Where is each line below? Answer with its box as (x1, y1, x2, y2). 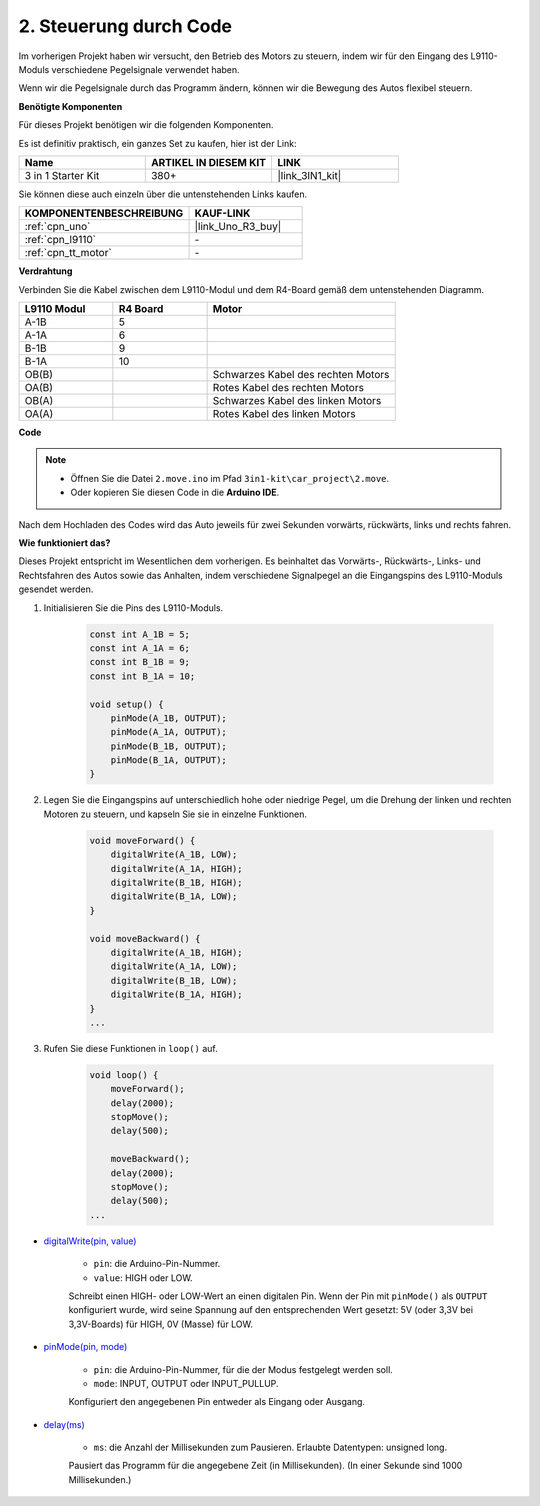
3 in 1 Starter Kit (24, 168, 100, 182)
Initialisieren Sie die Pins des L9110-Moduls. (43, 601, 224, 614)
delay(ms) (43, 1418, 85, 1430)
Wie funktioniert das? (18, 537, 111, 549)
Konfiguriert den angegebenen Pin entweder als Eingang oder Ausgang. (68, 1396, 365, 1408)
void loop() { (89, 1069, 159, 1080)
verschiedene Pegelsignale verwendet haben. (51, 63, 240, 75)
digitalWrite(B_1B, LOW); (110, 975, 238, 986)
